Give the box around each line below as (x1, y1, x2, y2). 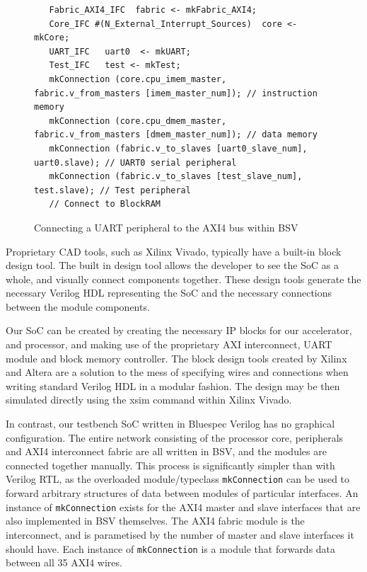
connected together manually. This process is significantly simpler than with (6, 457, 335, 472)
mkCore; (34, 33, 70, 43)
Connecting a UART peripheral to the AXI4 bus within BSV (34, 219, 298, 234)
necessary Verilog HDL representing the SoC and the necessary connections (6, 285, 332, 300)
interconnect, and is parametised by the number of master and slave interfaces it (6, 527, 354, 542)
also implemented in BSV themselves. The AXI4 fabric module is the (6, 513, 305, 528)
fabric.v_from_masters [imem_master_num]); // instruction (34, 88, 318, 98)
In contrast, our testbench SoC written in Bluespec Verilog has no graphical (6, 416, 335, 431)
